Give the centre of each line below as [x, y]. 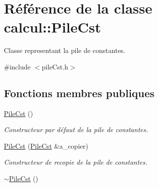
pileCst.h [55, 66]
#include [17, 66]
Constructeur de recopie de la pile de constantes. [76, 162]
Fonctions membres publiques [79, 93]
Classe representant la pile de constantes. [65, 50]
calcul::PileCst [53, 27]
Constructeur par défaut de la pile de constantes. [76, 129]
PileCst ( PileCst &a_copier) [46, 145]
